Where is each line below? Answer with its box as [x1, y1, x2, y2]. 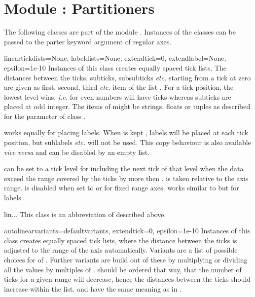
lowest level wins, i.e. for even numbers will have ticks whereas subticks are [4, 91, 231, 102]
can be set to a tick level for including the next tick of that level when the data [4, 163, 244, 174]
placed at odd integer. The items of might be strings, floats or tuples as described [4, 101, 251, 111]
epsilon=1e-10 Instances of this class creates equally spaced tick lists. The [4, 62, 227, 73]
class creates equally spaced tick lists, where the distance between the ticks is [4, 235, 237, 245]
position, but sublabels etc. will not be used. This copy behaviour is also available [4, 137, 251, 148]
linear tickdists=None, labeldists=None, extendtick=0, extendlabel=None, [4, 53, 226, 63]
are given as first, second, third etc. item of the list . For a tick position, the [4, 82, 234, 92]
